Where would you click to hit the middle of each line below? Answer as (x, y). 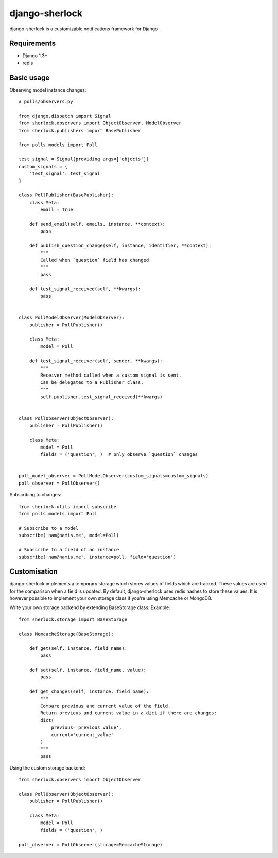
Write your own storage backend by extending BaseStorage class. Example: (90, 607)
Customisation (33, 572)
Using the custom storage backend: (47, 768)
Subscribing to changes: (36, 495)
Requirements (33, 43)
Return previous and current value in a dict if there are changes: (129, 713)
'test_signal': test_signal (65, 174)
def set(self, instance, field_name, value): (88, 670)
